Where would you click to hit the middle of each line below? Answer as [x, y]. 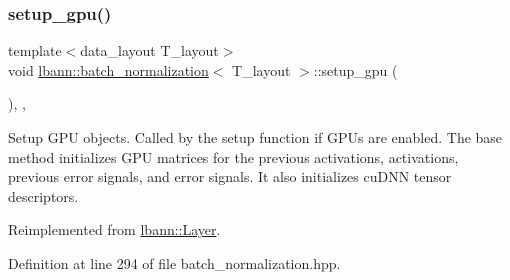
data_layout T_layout [149, 50]
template [35, 50]
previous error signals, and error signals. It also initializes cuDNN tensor [230, 176]
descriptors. [43, 195]
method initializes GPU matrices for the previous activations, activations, [233, 156]
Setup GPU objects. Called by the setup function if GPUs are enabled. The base [255, 137]
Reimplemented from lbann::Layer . [114, 229]
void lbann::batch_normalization [108, 69]
